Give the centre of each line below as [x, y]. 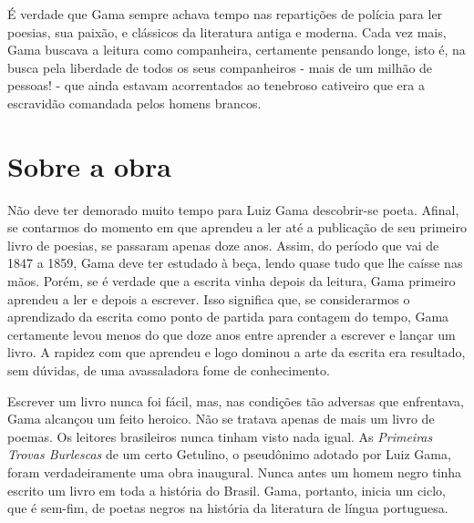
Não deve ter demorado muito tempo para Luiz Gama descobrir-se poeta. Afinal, [233, 209]
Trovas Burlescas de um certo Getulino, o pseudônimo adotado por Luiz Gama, [229, 454]
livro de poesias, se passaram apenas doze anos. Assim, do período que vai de [223, 245]
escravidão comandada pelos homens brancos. [134, 103]
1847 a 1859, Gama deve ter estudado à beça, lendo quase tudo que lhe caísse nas [235, 263]
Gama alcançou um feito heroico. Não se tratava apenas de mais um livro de [221, 419]
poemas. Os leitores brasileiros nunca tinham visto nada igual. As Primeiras [220, 436]
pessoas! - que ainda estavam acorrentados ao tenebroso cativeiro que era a [216, 85]
